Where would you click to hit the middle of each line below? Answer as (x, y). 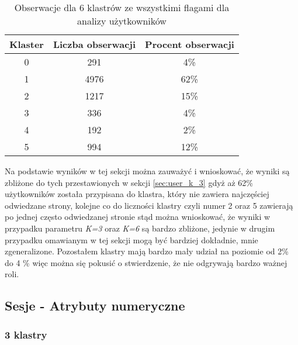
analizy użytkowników (122, 21)
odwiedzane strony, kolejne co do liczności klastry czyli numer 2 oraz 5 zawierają (149, 205)
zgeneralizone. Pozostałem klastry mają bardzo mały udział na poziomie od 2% (147, 251)
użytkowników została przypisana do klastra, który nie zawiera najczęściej (137, 194)
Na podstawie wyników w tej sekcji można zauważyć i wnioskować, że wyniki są (147, 171)
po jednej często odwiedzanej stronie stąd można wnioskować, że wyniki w (138, 217)
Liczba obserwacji (94, 44)
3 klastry (26, 334)
